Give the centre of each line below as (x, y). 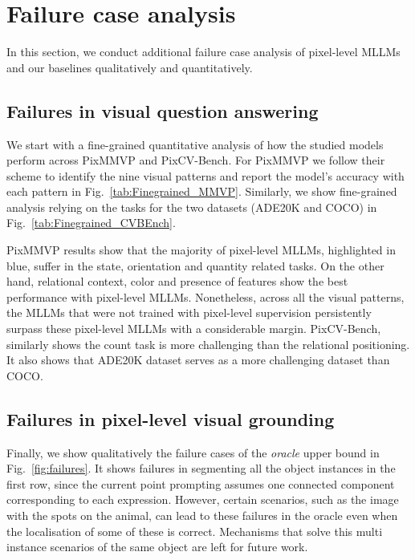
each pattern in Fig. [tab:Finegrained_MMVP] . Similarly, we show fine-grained (202, 191)
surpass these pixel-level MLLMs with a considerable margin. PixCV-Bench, (194, 329)
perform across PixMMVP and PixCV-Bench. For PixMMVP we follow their (196, 160)
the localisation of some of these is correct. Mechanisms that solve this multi (195, 531)
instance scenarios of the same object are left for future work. (157, 547)
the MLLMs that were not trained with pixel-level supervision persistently (189, 312)
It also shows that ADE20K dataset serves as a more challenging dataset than (198, 360)
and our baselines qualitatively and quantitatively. (130, 67)
